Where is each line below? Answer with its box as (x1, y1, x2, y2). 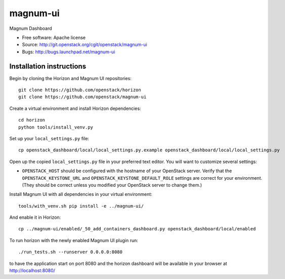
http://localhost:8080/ (9, 267, 56, 273)
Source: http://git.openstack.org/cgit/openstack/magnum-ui (22, 42, 147, 48)
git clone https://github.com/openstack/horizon (18, 87, 141, 93)
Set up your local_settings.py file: (9, 135, 90, 141)
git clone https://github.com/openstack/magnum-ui (18, 94, 147, 100)
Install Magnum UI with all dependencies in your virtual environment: (9, 191, 152, 197)
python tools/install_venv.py (18, 124, 94, 130)
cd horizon (18, 117, 46, 123)
